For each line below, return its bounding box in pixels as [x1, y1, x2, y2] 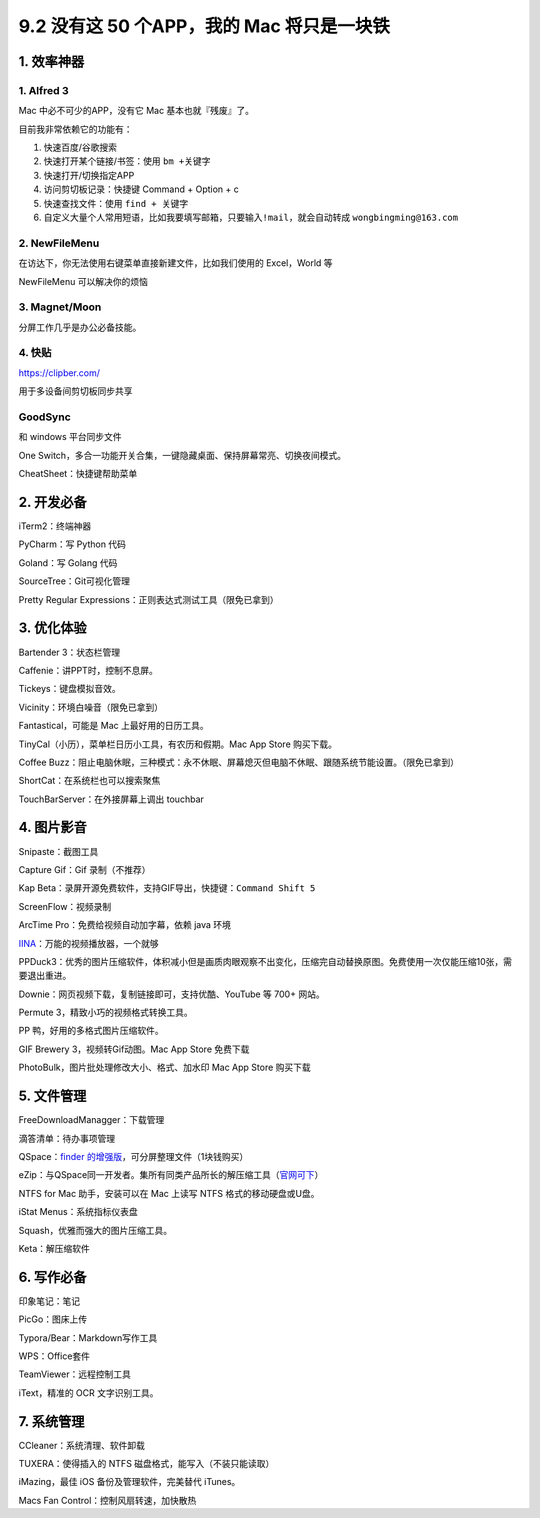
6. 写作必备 [18, 1268, 87, 1285]
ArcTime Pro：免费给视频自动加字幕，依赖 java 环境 [18, 919, 232, 931]
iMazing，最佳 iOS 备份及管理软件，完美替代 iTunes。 [18, 1476, 241, 1488]
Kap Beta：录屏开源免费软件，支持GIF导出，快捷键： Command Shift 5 [18, 882, 316, 894]
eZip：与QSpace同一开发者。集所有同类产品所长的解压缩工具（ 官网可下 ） [18, 1169, 324, 1181]
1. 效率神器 [18, 53, 85, 70]
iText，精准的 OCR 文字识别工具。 [18, 1386, 159, 1399]
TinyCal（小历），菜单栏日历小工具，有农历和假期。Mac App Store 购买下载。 [18, 738, 337, 750]
